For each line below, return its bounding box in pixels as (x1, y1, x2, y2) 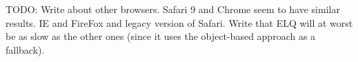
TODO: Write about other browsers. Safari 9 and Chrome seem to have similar (6, 2, 340, 16)
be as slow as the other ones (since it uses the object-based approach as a (6, 29, 316, 43)
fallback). (6, 42, 45, 56)
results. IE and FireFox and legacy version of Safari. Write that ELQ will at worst (6, 15, 353, 30)
